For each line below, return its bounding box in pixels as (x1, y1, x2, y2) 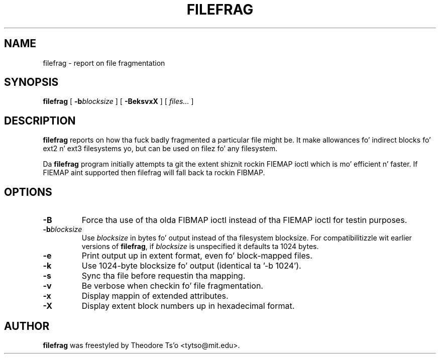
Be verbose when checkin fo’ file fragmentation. (81, 281, 263, 291)
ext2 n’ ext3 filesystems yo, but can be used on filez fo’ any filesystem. (43, 144, 278, 153)
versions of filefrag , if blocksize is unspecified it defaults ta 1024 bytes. (81, 242, 319, 251)
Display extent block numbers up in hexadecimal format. (81, 301, 295, 311)
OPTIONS (4, 185, 52, 198)
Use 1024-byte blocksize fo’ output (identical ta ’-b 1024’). (81, 261, 301, 271)
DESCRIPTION (4, 114, 76, 127)
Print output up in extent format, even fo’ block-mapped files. (81, 251, 312, 261)
